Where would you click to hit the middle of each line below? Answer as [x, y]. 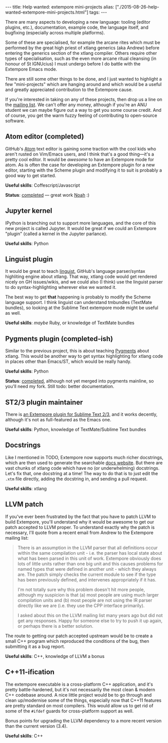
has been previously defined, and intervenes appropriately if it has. [87, 579]
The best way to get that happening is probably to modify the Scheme [78, 297]
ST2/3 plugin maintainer [44, 402]
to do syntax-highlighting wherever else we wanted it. [61, 287]
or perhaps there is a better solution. [55, 626]
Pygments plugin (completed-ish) [59, 339]
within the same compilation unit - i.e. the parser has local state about [90, 553]
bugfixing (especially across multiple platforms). [55, 33]
